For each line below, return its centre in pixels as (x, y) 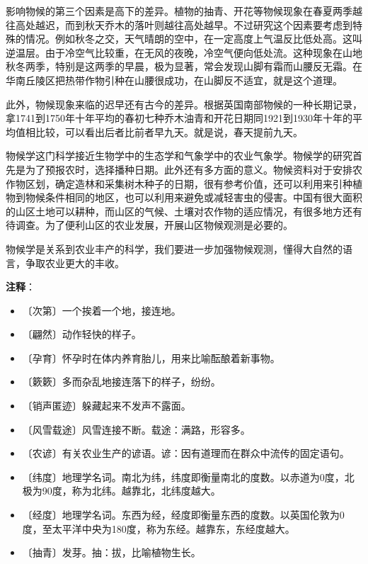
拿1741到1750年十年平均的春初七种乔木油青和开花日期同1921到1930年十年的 (179, 118)
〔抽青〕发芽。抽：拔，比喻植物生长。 (111, 552)
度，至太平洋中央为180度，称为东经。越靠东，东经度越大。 (159, 528)
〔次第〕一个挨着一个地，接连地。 (102, 310)
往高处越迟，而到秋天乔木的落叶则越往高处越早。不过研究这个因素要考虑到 (179, 24)
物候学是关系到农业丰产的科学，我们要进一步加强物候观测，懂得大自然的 (174, 248)
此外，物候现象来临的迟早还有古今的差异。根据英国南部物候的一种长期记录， (184, 104)
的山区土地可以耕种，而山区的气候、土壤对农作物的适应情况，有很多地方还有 (184, 211)
